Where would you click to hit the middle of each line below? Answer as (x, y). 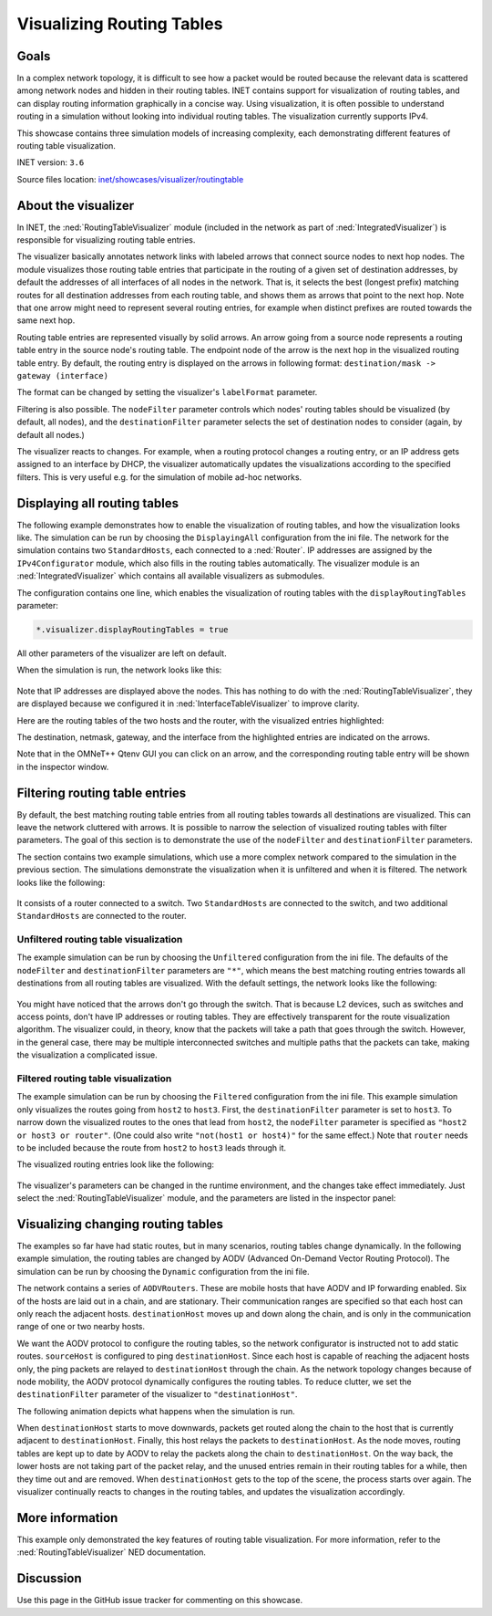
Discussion (49, 1579)
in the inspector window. (63, 766)
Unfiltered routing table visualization (100, 940)
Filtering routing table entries (102, 792)
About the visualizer (76, 205)
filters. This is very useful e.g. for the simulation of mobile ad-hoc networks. (159, 477)
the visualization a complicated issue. (87, 1055)
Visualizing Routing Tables (120, 24)
